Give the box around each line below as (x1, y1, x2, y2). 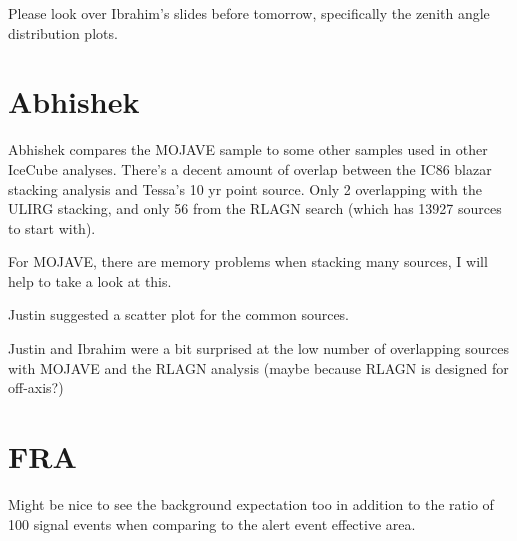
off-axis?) (8, 377, 64, 398)
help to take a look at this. (8, 270, 172, 291)
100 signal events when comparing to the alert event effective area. (8, 513, 416, 534)
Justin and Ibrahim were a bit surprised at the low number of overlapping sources (8, 338, 509, 359)
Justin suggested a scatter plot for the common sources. (8, 304, 350, 325)
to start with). (8, 217, 96, 238)
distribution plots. (8, 22, 118, 43)
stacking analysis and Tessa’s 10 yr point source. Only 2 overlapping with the (8, 178, 482, 199)
